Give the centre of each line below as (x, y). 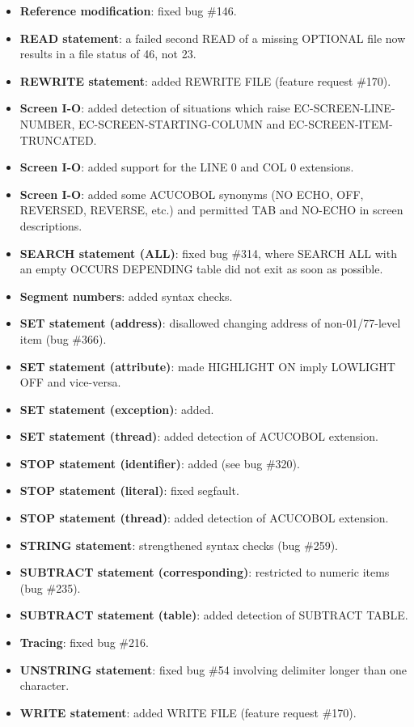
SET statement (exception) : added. (117, 409)
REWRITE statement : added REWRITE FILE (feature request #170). (205, 80)
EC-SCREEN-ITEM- (340, 123)
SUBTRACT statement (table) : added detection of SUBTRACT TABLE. (214, 615)
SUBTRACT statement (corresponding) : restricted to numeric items (205, 572)
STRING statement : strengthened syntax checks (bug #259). (179, 545)
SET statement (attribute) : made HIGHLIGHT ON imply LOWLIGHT (207, 366)
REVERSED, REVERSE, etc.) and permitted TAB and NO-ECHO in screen (211, 210)
